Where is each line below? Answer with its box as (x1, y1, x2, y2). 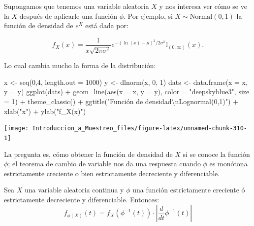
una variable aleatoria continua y (24, 185, 124, 195)
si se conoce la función (183, 149, 250, 159)
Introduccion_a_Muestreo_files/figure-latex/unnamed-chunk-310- (32, 125, 247, 132)
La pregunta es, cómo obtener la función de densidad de (4, 149, 173, 159)
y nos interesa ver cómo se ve (159, 1, 247, 11)
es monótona (209, 158, 248, 169)
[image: (4, 125, 29, 132)
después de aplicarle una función (19, 10, 117, 21)
